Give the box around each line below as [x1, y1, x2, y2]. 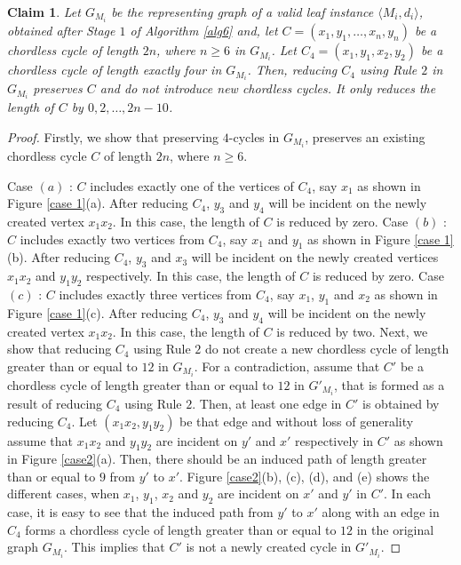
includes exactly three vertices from [59, 284, 252, 303]
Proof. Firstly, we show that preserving [7, 127, 219, 146]
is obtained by [362, 394, 440, 412]
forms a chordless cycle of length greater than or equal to [25, 520, 337, 538]
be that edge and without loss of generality [179, 411, 414, 430]
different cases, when [7, 484, 120, 503]
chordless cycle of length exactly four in [7, 60, 222, 79]
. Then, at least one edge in [192, 394, 342, 412]
